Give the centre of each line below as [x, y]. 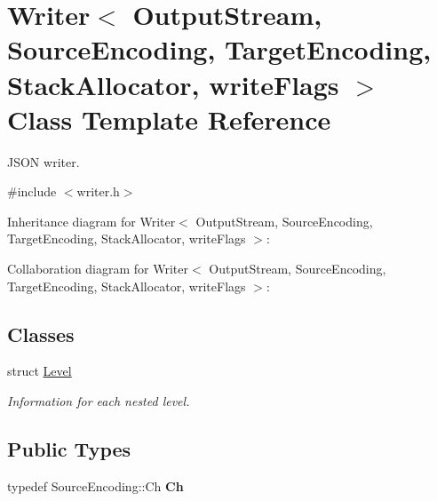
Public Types [69, 449]
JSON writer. [44, 161]
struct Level [40, 371]
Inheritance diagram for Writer [91, 221]
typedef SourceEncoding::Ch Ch [95, 485]
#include [32, 191]
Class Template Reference [169, 119]
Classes [41, 334]
